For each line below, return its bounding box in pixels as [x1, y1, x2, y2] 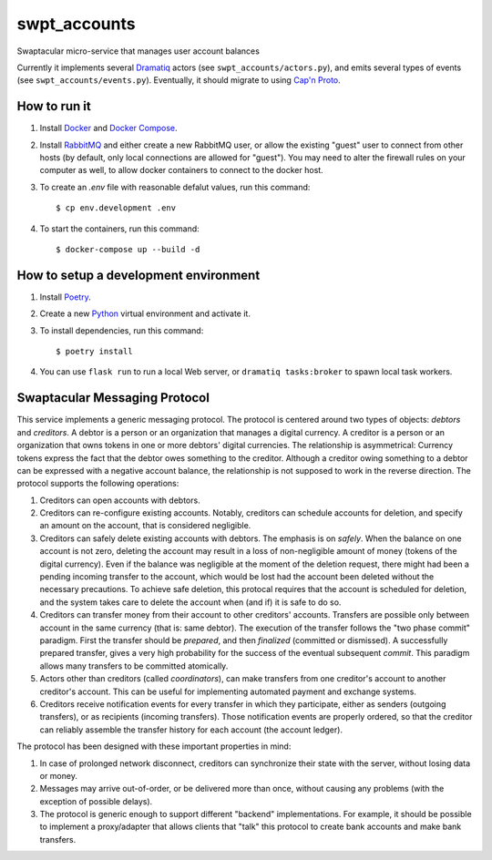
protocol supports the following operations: [16, 478, 179, 489]
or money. [39, 770, 77, 781]
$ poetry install [56, 346, 133, 357]
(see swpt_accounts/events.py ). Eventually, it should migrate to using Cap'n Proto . [16, 75, 341, 86]
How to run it [16, 98, 91, 114]
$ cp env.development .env [56, 203, 177, 213]
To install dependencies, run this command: [39, 324, 204, 336]
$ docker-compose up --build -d [56, 244, 200, 254]
